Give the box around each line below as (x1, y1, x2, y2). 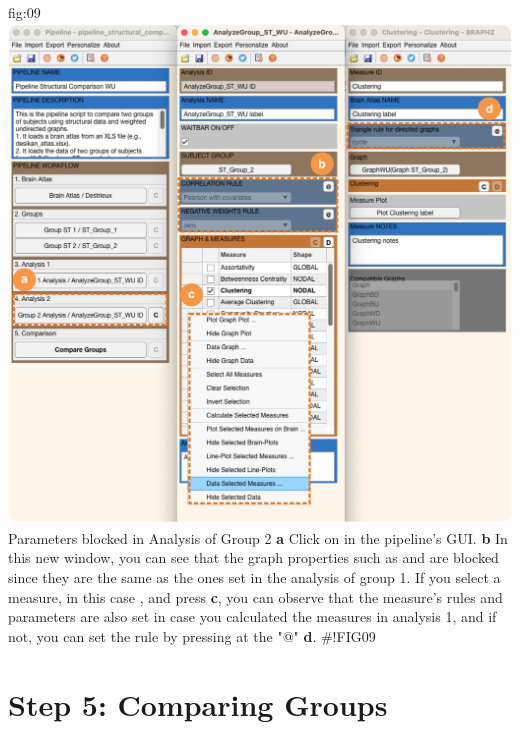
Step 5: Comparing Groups (8, 684, 388, 725)
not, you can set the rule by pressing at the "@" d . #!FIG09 (8, 625, 376, 646)
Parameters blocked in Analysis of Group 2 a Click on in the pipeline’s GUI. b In (8, 527, 508, 548)
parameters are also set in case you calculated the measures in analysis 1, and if (8, 606, 497, 627)
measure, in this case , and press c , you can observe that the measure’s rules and (8, 586, 503, 607)
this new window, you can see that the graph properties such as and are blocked (8, 547, 499, 568)
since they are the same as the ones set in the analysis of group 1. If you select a (8, 566, 501, 587)
